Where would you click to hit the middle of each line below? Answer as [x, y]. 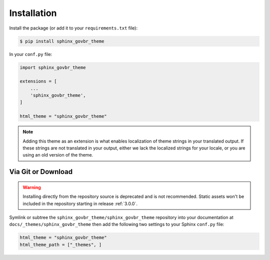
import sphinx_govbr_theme [53, 67]
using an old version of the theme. [58, 155]
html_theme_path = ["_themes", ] [61, 244]
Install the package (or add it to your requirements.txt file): [73, 28]
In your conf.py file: [31, 54]
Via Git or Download [41, 172]
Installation [33, 13]
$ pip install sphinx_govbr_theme [62, 41]
